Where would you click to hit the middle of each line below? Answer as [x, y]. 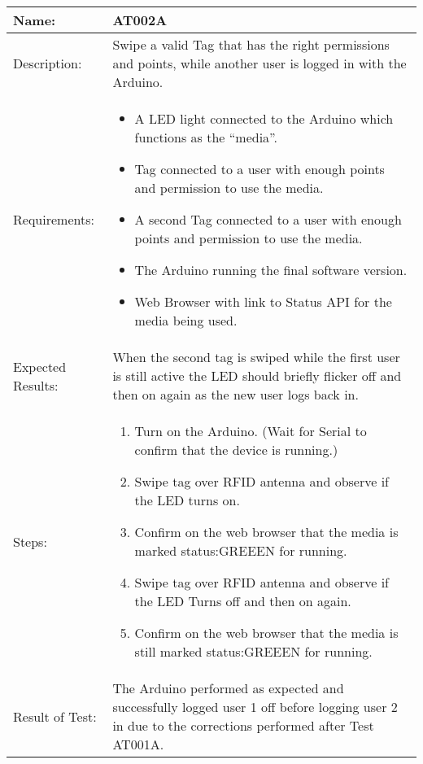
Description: [48, 63]
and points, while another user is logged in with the [259, 63]
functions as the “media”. [206, 137]
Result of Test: [55, 716]
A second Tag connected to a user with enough [268, 219]
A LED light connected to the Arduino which [264, 118]
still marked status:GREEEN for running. [253, 651]
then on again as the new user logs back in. [235, 394]
